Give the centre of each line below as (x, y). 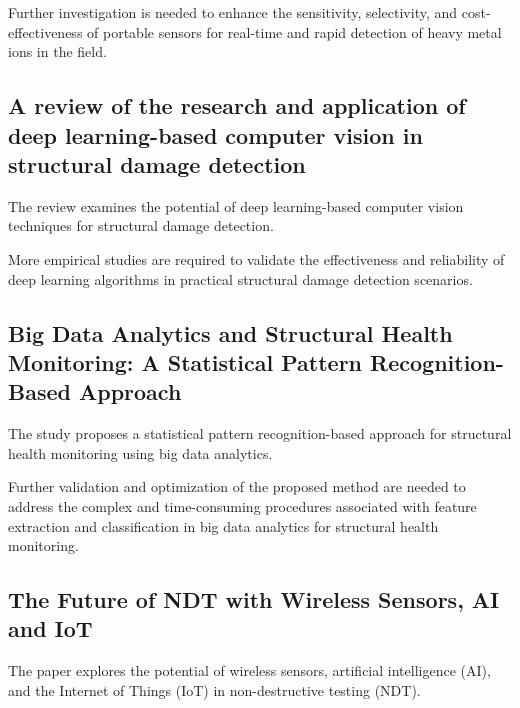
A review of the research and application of (237, 105)
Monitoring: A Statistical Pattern (185, 361)
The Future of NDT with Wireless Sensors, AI (254, 599)
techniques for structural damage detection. (141, 225)
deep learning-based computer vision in (215, 134)
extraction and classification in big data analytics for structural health (223, 525)
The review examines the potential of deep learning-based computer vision (236, 205)
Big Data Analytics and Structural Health (230, 332)
